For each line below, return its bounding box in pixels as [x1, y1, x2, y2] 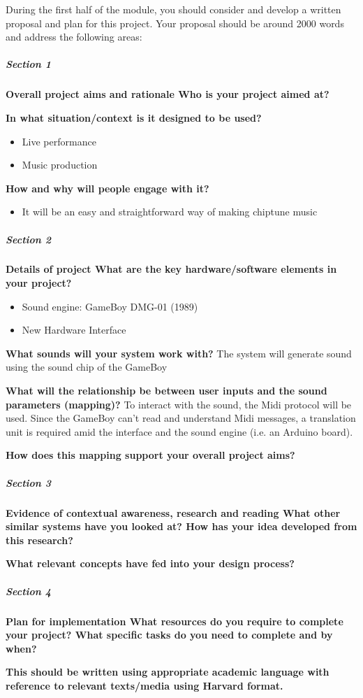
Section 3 [6, 475, 51, 490]
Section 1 [6, 57, 51, 71]
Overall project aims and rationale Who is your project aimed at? [6, 87, 329, 101]
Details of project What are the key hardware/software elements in [6, 262, 337, 276]
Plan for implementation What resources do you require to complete [6, 613, 343, 628]
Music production [22, 157, 98, 172]
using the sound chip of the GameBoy [6, 359, 168, 374]
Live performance [22, 134, 96, 148]
